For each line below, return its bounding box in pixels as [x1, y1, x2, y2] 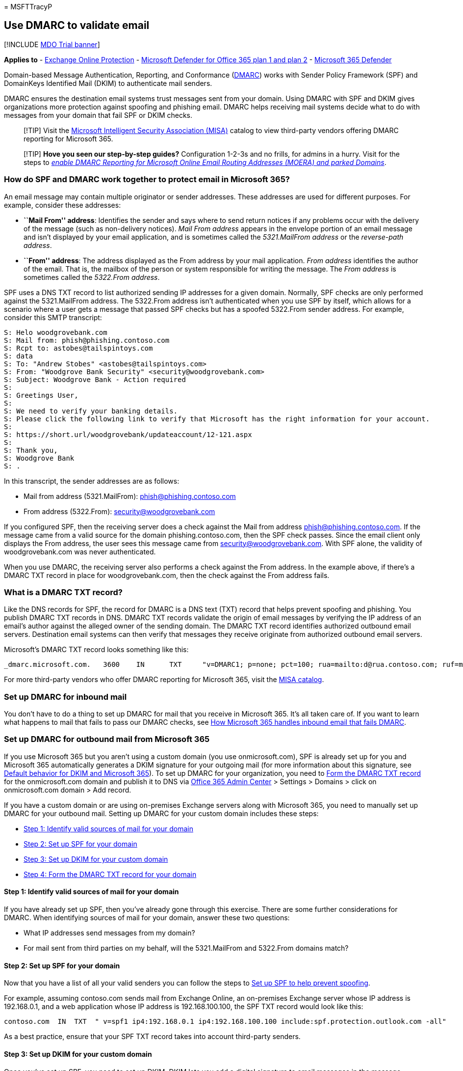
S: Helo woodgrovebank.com [4, 328, 107, 336]
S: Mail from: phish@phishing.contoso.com [4, 336, 170, 344]
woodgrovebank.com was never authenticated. [4, 547, 156, 556]
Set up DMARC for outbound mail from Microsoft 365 [4, 734, 210, 744]
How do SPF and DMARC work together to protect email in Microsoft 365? [4, 174, 290, 185]
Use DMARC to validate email [4, 19, 150, 32]
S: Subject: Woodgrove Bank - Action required [4, 375, 186, 384]
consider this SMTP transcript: [4, 313, 102, 322]
